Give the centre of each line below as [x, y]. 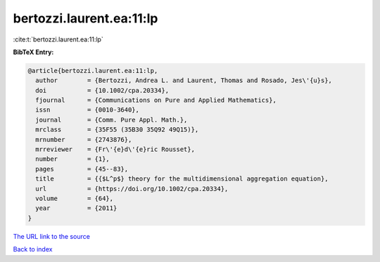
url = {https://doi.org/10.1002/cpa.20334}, [132, 189]
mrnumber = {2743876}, [84, 139]
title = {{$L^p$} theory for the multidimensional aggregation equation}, [182, 179]
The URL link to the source [52, 236]
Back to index [33, 249]
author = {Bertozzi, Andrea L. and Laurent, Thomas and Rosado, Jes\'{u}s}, [184, 80]
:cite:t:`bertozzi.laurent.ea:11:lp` [58, 39]
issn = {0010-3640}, [88, 110]
